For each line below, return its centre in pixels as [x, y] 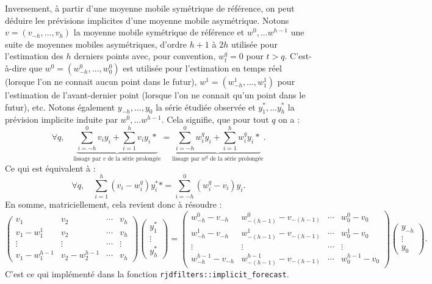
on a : [289, 119]
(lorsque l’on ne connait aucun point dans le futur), [101, 81]
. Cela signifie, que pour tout [215, 119]
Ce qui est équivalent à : [50, 168]
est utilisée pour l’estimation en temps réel [202, 67]
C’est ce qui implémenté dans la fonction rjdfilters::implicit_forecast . [147, 273]
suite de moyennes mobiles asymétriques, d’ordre [96, 44]
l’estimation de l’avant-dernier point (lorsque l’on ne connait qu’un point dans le [155, 94]
